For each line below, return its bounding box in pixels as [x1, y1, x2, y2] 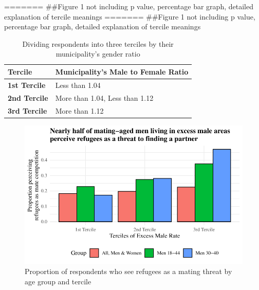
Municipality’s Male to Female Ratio [55, 66, 189, 77]
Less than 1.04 [55, 79, 101, 90]
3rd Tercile [8, 105, 47, 116]
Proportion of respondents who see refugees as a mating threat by [25, 266, 232, 276]
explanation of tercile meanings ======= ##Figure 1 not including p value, [4, 11, 255, 22]
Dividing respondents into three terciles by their [22, 38, 174, 49]
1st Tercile [8, 79, 46, 90]
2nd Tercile [8, 92, 48, 103]
